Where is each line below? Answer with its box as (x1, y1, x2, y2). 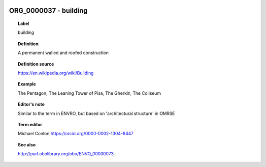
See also (18, 141, 36, 147)
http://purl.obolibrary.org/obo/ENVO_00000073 (18, 151, 114, 157)
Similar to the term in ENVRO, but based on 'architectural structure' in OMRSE (18, 111, 175, 116)
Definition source (18, 61, 54, 67)
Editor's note (18, 101, 45, 108)
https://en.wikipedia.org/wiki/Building (18, 70, 94, 76)
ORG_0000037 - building (9, 6, 88, 15)
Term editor (18, 121, 42, 127)
